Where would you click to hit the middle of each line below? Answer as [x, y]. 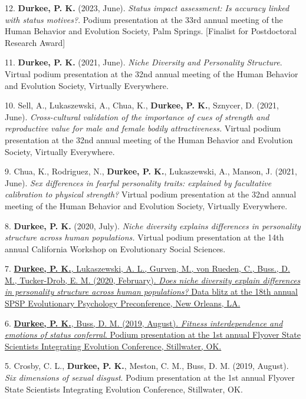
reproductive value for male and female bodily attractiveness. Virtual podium [143, 128]
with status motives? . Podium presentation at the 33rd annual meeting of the [144, 19]
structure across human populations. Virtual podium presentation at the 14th [144, 237]
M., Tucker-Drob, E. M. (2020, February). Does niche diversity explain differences [153, 280]
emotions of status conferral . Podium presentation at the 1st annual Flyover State [153, 334]
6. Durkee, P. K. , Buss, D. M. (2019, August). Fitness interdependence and [144, 323]
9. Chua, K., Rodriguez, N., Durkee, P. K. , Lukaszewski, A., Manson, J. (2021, [151, 171]
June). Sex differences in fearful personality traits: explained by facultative [138, 182]
